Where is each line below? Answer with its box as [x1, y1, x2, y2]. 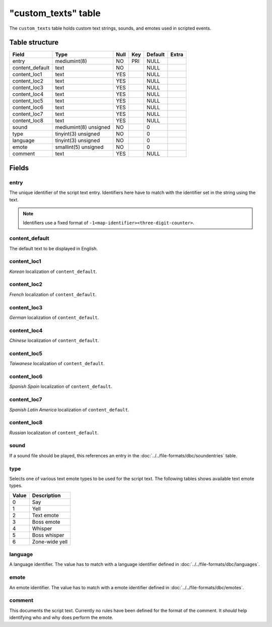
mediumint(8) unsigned [55, 124, 111, 131]
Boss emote [32, 518, 60, 525]
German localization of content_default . [9, 314, 99, 320]
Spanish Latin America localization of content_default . [9, 406, 129, 412]
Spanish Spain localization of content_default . [9, 383, 112, 390]
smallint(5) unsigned [55, 144, 104, 151]
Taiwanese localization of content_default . [9, 361, 105, 367]
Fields [9, 164, 29, 172]
